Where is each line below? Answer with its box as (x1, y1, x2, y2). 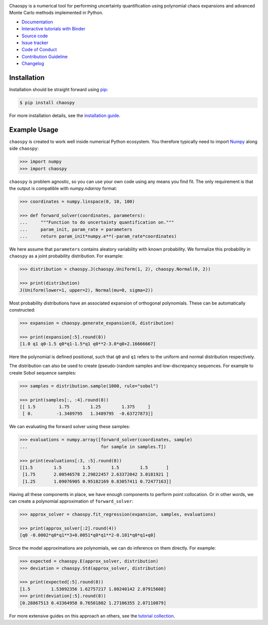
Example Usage (9, 125, 59, 134)
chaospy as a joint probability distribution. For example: (9, 253, 124, 259)
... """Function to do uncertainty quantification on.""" (19, 220, 174, 225)
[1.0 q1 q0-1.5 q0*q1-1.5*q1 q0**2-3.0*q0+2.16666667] (19, 341, 156, 347)
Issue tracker (21, 40, 49, 46)
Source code (21, 33, 48, 39)
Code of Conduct (21, 47, 57, 53)
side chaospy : (9, 145, 39, 151)
